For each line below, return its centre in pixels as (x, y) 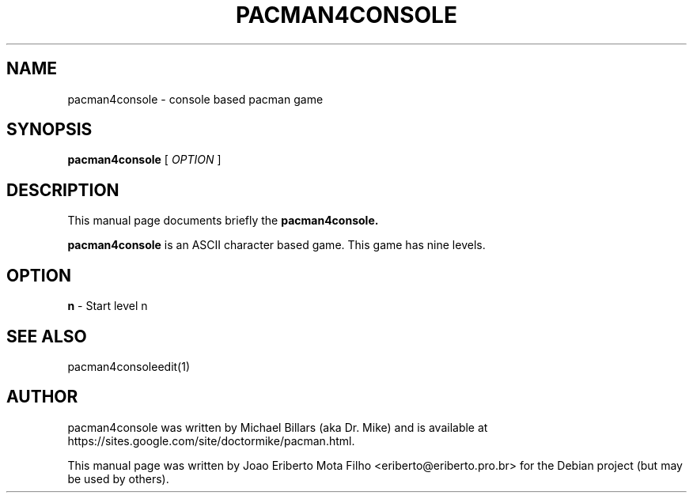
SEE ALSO (47, 336)
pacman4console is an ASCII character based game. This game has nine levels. (276, 245)
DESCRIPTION (63, 190)
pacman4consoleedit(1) (129, 366)
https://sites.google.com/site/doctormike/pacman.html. (211, 440)
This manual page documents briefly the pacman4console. (223, 221)
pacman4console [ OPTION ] (144, 160)
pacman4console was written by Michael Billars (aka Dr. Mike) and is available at (278, 427)
